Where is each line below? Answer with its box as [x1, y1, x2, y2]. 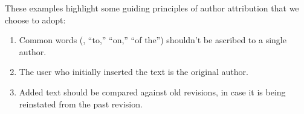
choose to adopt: [5, 13, 66, 26]
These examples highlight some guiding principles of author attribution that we [5, 2, 299, 14]
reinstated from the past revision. [19, 97, 143, 110]
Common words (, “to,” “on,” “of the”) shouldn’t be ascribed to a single [19, 34, 286, 46]
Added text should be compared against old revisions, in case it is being [19, 85, 286, 98]
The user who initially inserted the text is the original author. [19, 65, 248, 78]
